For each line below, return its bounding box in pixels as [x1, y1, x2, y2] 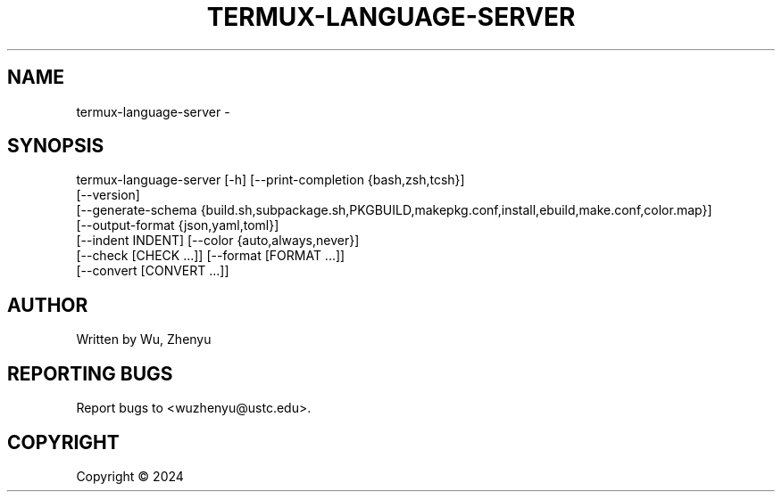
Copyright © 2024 [76, 468, 184, 484]
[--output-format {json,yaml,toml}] [76, 217, 279, 233]
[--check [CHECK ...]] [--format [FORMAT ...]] [76, 248, 345, 264]
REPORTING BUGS [7, 362, 173, 385]
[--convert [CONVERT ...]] [76, 263, 229, 279]
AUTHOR [7, 293, 88, 316]
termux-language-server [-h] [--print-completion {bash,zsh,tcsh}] [76, 172, 465, 188]
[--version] [76, 187, 140, 203]
